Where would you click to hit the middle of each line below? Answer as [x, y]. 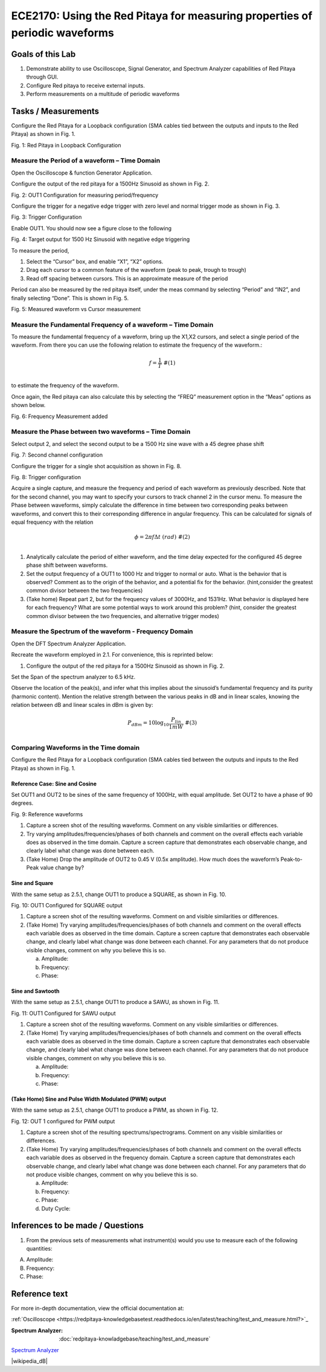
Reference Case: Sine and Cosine [54, 784]
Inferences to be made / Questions [78, 1225]
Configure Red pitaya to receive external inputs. [85, 85]
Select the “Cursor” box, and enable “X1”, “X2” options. [95, 261]
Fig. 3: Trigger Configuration [46, 217]
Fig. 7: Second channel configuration [57, 455]
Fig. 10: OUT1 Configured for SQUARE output [67, 905]
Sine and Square [32, 883]
